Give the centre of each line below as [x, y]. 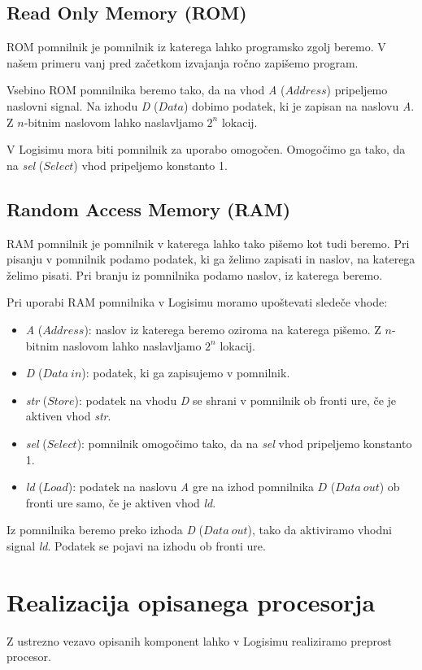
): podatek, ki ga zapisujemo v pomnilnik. [186, 373]
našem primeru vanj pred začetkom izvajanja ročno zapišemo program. [183, 62]
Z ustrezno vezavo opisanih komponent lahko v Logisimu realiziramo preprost [199, 640]
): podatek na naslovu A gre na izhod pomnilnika [191, 487]
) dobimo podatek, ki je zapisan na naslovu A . [299, 105]
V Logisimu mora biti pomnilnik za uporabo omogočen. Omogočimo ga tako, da [206, 149]
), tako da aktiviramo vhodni [320, 530]
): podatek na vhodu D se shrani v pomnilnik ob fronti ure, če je [235, 400]
